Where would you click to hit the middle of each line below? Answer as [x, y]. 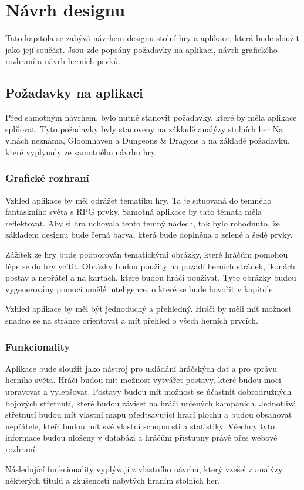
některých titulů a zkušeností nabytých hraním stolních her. [113, 480]
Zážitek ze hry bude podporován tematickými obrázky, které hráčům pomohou [147, 254]
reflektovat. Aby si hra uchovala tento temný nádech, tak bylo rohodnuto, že [143, 223]
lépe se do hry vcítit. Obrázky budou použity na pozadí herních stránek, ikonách [150, 266]
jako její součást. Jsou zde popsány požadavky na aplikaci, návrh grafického [141, 49]
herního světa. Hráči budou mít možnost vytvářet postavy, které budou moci [143, 380]
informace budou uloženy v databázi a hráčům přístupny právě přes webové [141, 437]
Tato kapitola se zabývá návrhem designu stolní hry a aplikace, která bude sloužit [152, 38]
